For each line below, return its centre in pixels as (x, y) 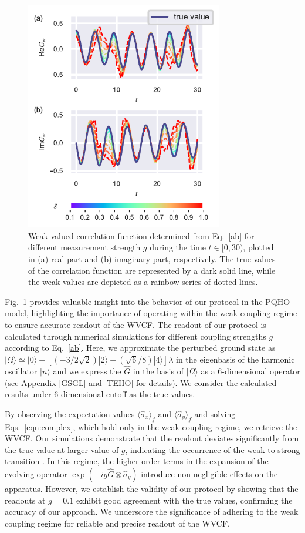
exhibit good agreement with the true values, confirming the (184, 500)
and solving (215, 413)
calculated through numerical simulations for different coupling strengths (135, 336)
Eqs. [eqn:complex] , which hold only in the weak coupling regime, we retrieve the (151, 426)
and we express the (87, 371)
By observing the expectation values (70, 413)
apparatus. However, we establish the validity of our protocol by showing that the (152, 488)
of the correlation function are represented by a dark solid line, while (152, 270)
